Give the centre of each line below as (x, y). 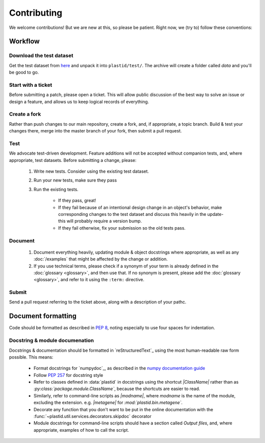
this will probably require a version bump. (100, 221)
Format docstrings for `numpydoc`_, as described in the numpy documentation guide (119, 368)
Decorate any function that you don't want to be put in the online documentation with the (123, 409)
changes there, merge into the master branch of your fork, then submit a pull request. (95, 131)
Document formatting (43, 316)
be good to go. (24, 72)
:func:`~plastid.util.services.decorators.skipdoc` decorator (93, 417)
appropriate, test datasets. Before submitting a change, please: (73, 160)
